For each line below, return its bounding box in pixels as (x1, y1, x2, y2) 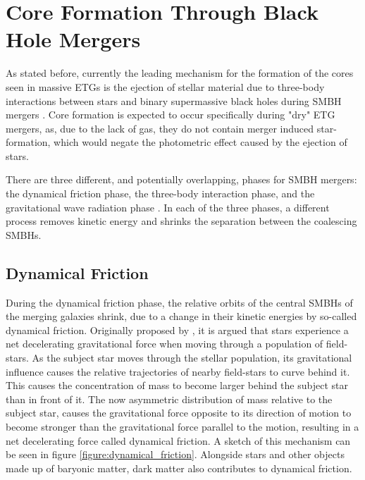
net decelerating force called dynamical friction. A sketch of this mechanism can (6, 433, 351, 448)
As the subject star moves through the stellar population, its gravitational (32, 350, 352, 365)
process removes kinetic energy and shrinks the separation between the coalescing (6, 214, 357, 228)
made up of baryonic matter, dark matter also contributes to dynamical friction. (6, 460, 352, 475)
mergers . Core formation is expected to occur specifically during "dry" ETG (6, 107, 335, 122)
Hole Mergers (6, 25, 141, 54)
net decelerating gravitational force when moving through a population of (6, 336, 323, 351)
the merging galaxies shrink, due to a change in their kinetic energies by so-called (6, 309, 357, 324)
